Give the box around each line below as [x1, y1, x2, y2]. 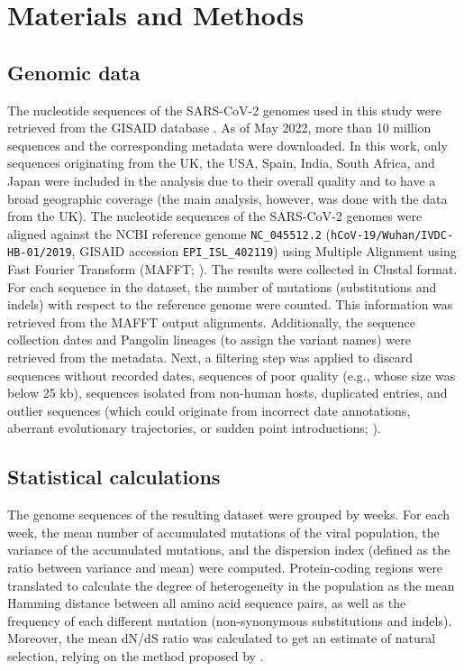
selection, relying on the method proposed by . [7, 646, 264, 665]
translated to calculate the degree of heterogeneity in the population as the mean [7, 575, 455, 594]
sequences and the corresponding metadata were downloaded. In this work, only [7, 135, 448, 154]
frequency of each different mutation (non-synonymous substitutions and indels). [7, 611, 452, 630]
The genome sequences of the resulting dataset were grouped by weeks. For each [7, 505, 450, 524]
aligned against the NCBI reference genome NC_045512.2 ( [7, 224, 332, 243]
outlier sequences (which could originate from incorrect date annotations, [7, 400, 411, 419]
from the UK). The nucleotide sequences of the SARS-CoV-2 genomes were [7, 207, 423, 225]
